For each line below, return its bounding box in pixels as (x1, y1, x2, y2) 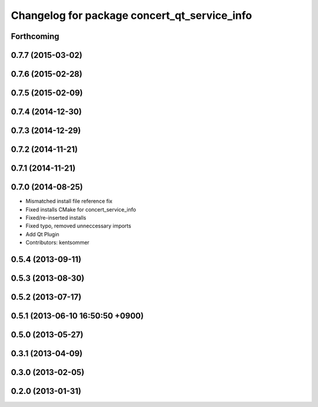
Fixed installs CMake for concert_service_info (25, 206, 137, 213)
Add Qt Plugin (25, 230, 59, 237)
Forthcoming (11, 31, 59, 41)
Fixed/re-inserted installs (25, 214, 87, 221)
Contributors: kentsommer (25, 239, 90, 246)
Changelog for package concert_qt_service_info (11, 9, 253, 22)
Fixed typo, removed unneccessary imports (25, 222, 132, 230)
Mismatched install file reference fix (25, 198, 113, 205)
